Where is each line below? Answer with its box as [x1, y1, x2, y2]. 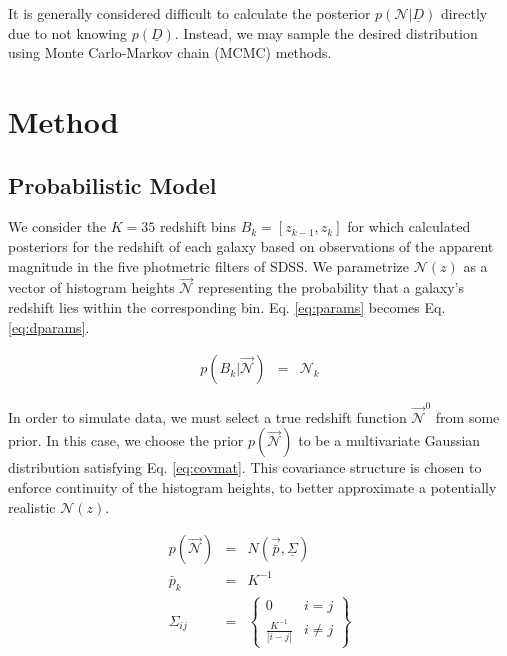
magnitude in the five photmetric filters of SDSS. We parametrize [8, 255, 410, 276]
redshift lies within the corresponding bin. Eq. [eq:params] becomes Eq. [8, 296, 446, 317]
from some [435, 406, 500, 427]
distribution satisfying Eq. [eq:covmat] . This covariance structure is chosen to [8, 457, 482, 478]
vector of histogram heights [8, 277, 175, 298]
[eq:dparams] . [8, 316, 90, 337]
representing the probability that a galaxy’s [198, 277, 465, 298]
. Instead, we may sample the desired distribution [174, 22, 478, 43]
